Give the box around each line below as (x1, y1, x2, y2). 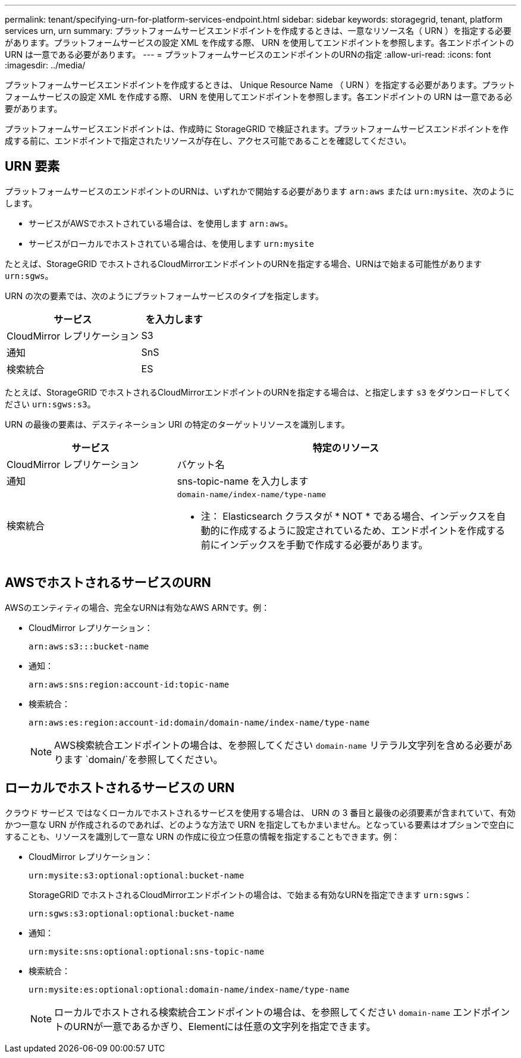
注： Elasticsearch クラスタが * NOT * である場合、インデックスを (200, 510, 497, 522)
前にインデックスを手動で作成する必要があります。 (200, 538, 428, 551)
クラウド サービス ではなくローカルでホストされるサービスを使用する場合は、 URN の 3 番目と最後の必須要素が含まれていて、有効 (5, 807, 516, 818)
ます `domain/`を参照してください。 (64, 753, 223, 765)
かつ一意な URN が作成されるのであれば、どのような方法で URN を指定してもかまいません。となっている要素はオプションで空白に (5, 819, 514, 830)
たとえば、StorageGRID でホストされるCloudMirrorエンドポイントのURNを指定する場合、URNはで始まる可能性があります (5, 258, 482, 269)
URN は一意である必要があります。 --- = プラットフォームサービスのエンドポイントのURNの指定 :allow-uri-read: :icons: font (5, 49, 491, 59)
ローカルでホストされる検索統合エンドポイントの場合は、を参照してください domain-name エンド (54, 1006, 482, 1018)
